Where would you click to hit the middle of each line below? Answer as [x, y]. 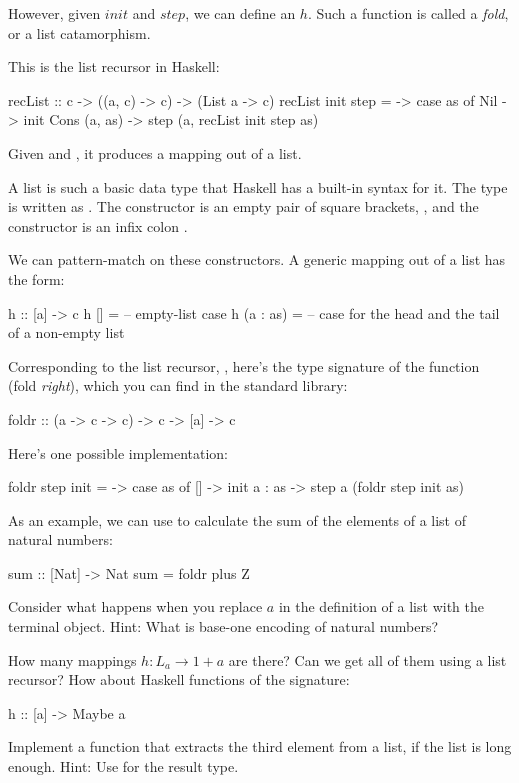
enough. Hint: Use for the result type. [123, 766]
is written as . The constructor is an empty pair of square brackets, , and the [243, 206]
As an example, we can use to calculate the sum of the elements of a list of [237, 519]
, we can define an [240, 13]
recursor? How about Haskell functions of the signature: [179, 679]
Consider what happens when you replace [135, 606]
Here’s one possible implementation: [118, 452]
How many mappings [72, 659]
